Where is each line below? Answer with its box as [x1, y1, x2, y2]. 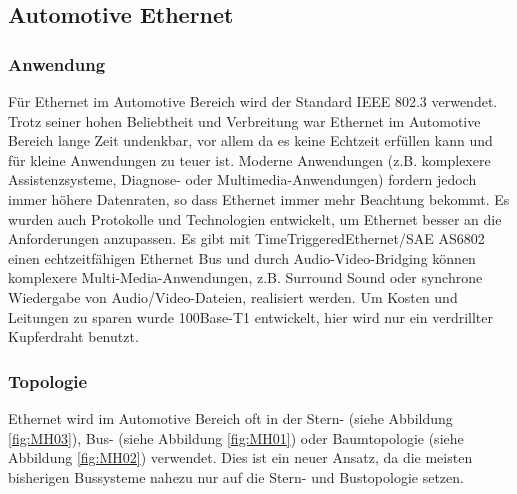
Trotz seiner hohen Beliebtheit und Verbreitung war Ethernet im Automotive [8, 110, 481, 131]
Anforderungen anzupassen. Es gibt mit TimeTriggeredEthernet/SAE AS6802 [8, 228, 485, 249]
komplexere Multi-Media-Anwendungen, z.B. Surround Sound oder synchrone [8, 267, 483, 288]
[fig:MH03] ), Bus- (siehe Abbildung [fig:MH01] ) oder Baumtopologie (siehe [8, 427, 464, 448]
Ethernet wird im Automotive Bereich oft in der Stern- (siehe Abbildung [8, 407, 453, 428]
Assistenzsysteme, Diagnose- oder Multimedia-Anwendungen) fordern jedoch [8, 169, 477, 190]
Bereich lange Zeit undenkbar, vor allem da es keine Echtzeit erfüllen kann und [8, 130, 493, 151]
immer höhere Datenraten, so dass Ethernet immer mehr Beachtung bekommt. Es [8, 188, 510, 209]
